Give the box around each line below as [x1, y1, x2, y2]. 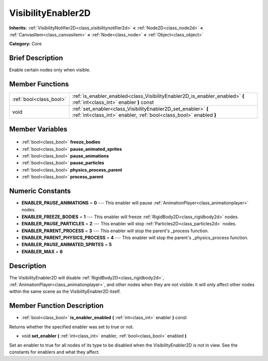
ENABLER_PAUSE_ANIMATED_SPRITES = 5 [21, 242, 112, 248]
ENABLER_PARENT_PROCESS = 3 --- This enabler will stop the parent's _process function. [21, 228, 209, 234]
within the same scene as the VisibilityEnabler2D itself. [9, 288, 121, 294]
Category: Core [9, 41, 42, 47]
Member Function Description [9, 301, 104, 310]
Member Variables [9, 125, 67, 133]
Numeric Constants [9, 186, 71, 195]
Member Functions [9, 80, 69, 89]
